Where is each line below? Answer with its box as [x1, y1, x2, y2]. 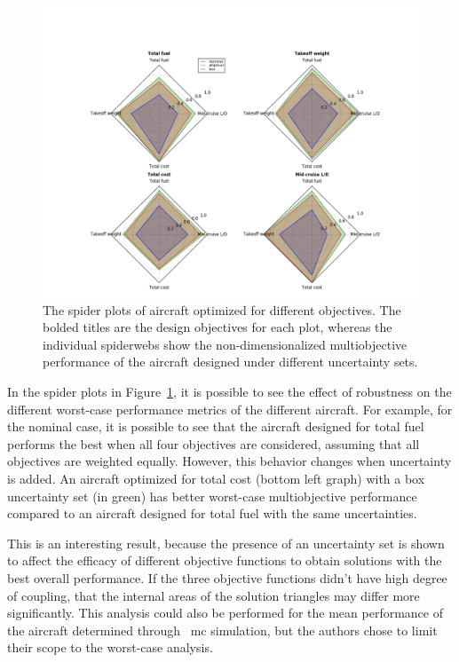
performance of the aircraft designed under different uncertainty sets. [43, 352, 418, 371]
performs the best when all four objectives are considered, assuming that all [7, 434, 420, 453]
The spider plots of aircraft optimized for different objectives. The [43, 300, 401, 319]
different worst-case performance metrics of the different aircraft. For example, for [7, 399, 453, 418]
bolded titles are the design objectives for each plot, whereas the [43, 318, 392, 336]
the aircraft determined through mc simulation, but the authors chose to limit [7, 620, 438, 639]
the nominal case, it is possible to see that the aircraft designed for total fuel [7, 417, 424, 436]
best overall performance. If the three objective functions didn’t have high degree [7, 569, 447, 587]
